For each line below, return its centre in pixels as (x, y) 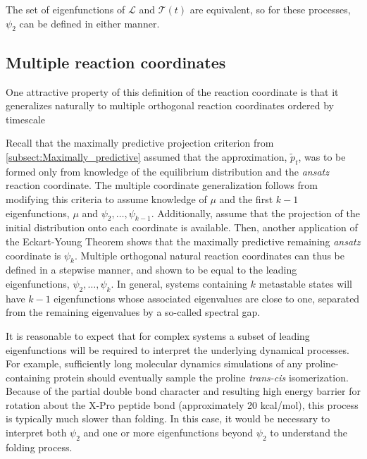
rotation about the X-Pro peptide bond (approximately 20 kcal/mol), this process (182, 404)
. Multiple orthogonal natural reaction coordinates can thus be (209, 255)
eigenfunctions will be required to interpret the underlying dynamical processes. (178, 349)
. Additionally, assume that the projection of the (255, 213)
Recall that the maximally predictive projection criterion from (140, 143)
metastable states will (305, 283)
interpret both (36, 433)
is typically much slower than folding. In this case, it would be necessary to (168, 418)
